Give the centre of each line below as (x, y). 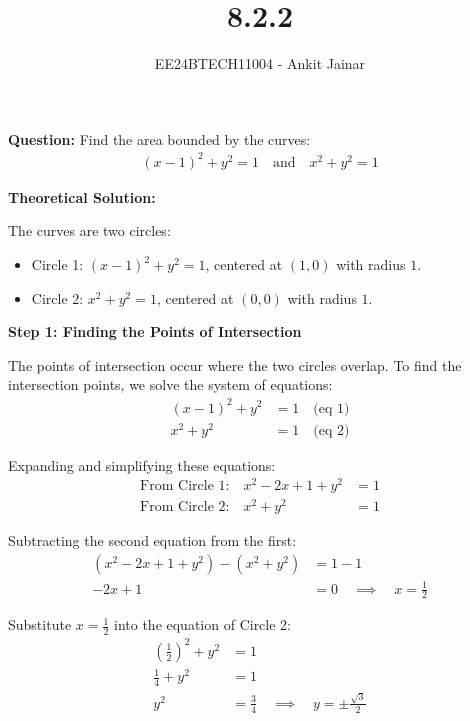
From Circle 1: (185, 486)
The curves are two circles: (89, 230)
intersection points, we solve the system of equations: (170, 384)
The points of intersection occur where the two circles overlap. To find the (235, 364)
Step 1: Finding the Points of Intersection (155, 331)
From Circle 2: (185, 507)
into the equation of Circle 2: (202, 624)
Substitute (40, 624)
